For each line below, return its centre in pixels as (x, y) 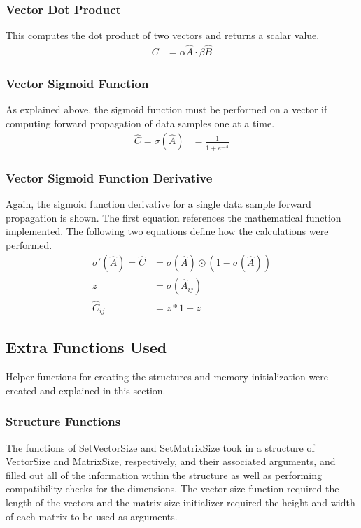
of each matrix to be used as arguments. (92, 516)
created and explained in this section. (86, 390)
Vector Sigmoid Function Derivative (109, 177)
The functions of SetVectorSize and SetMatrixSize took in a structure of (160, 447)
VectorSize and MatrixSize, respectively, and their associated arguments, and (171, 461)
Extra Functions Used (86, 347)
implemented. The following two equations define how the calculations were (167, 231)
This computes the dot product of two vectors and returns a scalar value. (163, 35)
